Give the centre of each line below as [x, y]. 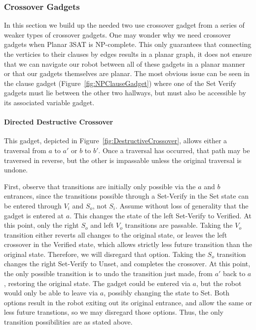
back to [234, 273]
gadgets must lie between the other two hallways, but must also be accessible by [125, 93]
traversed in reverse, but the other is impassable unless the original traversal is [123, 160]
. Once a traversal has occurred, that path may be [174, 150]
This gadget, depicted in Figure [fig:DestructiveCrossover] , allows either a [116, 141]
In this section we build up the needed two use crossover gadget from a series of [124, 25]
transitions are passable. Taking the [179, 225]
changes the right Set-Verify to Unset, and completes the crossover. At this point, [127, 264]
